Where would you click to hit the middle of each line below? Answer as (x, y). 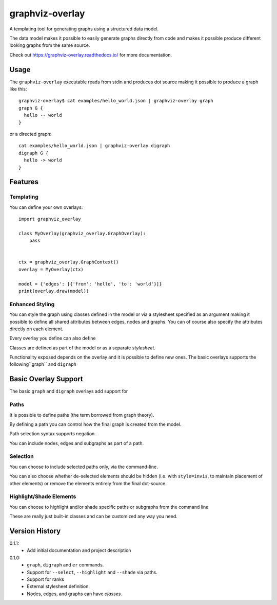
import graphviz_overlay (50, 219)
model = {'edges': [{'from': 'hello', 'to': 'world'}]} (90, 284)
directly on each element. (36, 329)
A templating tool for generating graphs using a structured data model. (84, 29)
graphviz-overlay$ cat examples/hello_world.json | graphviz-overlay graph (116, 101)
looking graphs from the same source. (50, 45)
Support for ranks (45, 579)
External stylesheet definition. (58, 586)
